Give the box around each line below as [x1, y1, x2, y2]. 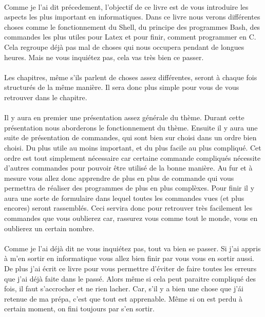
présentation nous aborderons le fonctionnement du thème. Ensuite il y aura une [4, 122, 258, 133]
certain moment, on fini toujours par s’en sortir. [4, 303, 155, 314]
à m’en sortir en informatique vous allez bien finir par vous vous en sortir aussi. [4, 253, 254, 264]
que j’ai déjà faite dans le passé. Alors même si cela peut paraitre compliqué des [4, 273, 256, 284]
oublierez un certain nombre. [4, 222, 94, 233]
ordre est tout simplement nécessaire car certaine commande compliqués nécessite [4, 152, 261, 163]
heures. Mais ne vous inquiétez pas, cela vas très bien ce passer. [4, 51, 204, 62]
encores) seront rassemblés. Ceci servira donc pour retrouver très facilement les [4, 202, 253, 213]
